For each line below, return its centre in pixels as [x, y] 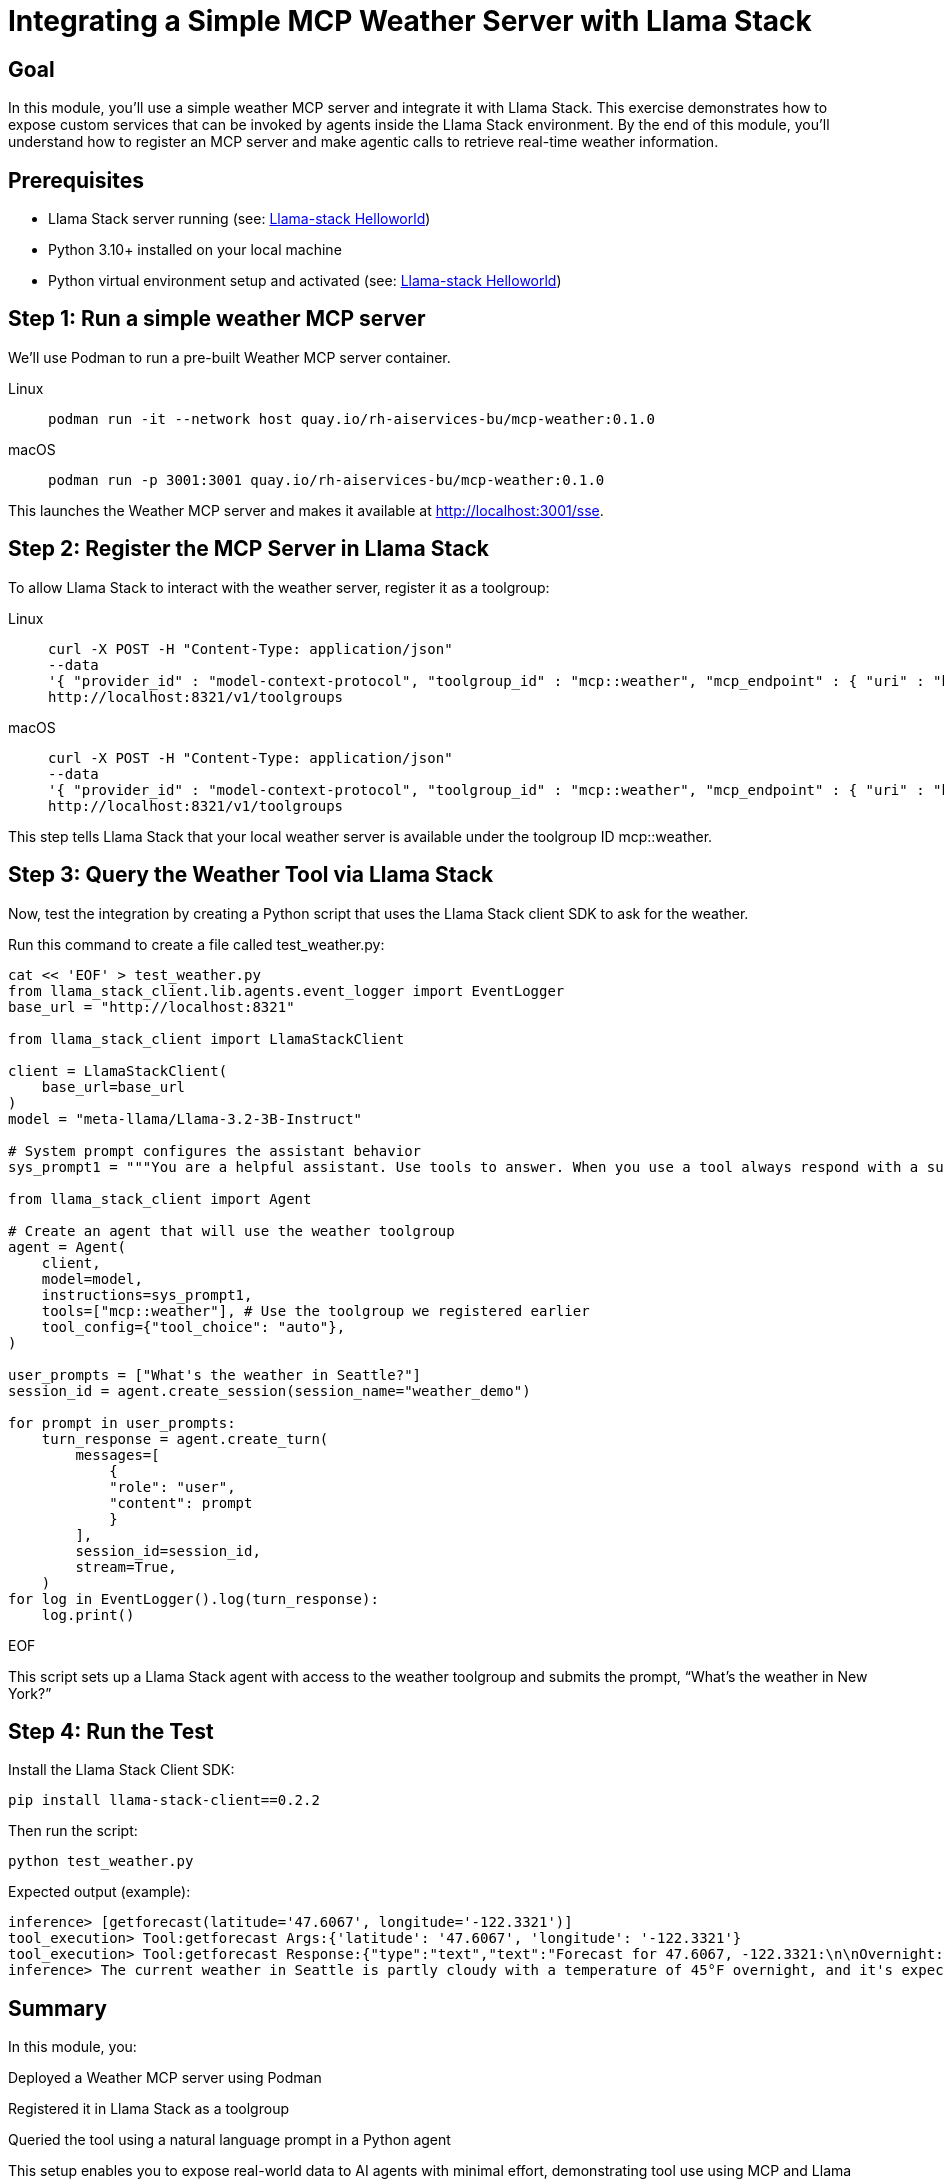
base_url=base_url [113, 1086]
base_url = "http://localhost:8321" [151, 1006]
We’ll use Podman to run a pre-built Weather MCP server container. [229, 357]
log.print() [88, 1614]
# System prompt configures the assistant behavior [215, 1150]
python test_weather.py [101, 1861]
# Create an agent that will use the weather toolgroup [231, 1230]
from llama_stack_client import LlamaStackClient [206, 1038]
